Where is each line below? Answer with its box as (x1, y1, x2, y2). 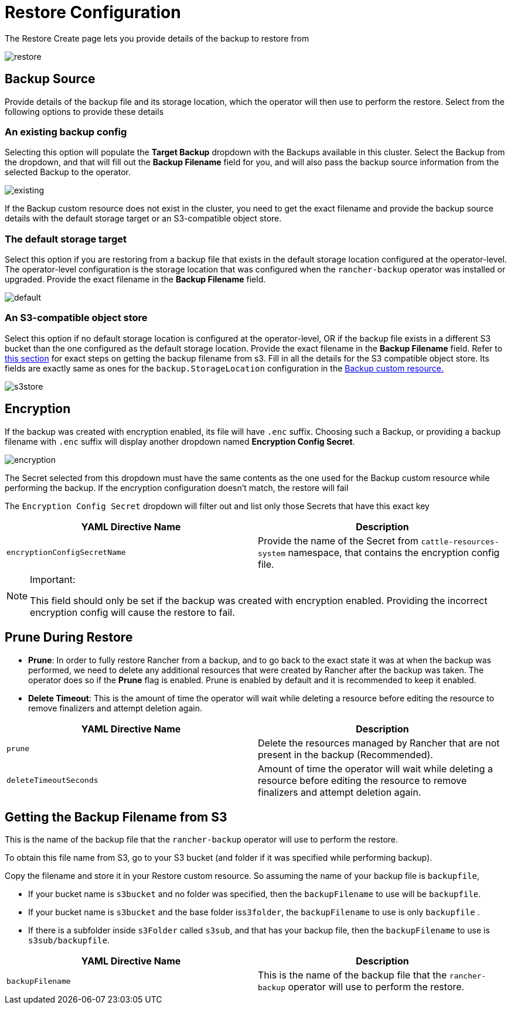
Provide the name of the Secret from (258, 534, 418, 547)
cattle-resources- (421, 537, 499, 546)
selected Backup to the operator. (5, 167, 131, 178)
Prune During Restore (5, 630, 133, 645)
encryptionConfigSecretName (6, 548, 126, 557)
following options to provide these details (5, 106, 164, 117)
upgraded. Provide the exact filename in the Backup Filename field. (5, 274, 266, 285)
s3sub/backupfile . (28, 935, 110, 946)
